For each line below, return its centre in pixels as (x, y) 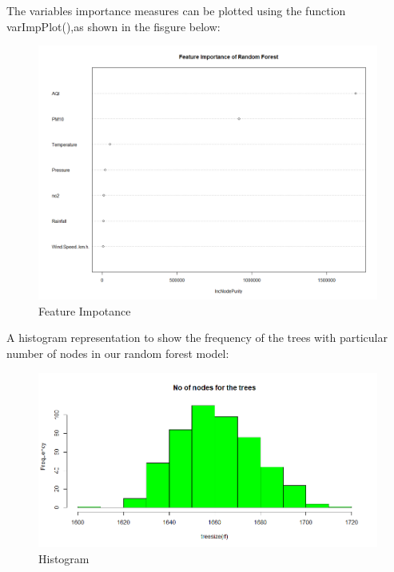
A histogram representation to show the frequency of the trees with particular (197, 338)
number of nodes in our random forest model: (118, 353)
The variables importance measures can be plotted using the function (176, 10)
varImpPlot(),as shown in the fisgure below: (113, 26)
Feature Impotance (85, 310)
